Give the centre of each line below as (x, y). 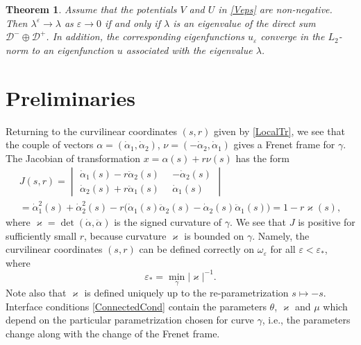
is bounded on (214, 235)
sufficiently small (41, 235)
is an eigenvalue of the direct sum (244, 23)
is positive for (327, 222)
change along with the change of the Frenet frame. (113, 333)
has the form (262, 158)
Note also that (36, 293)
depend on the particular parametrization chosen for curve (130, 320)
